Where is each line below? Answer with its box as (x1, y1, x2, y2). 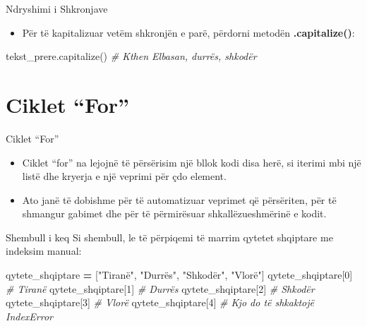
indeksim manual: (6, 243, 82, 258)
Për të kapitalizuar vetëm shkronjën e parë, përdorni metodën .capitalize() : (22, 25, 355, 40)
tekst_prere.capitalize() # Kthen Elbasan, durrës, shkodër (6, 49, 257, 64)
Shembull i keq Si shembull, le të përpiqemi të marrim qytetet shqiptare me (6, 229, 333, 244)
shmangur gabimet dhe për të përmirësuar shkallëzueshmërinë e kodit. (22, 206, 327, 221)
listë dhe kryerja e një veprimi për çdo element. (22, 169, 227, 183)
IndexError (6, 308, 54, 323)
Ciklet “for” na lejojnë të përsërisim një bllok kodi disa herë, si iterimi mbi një (22, 155, 361, 169)
